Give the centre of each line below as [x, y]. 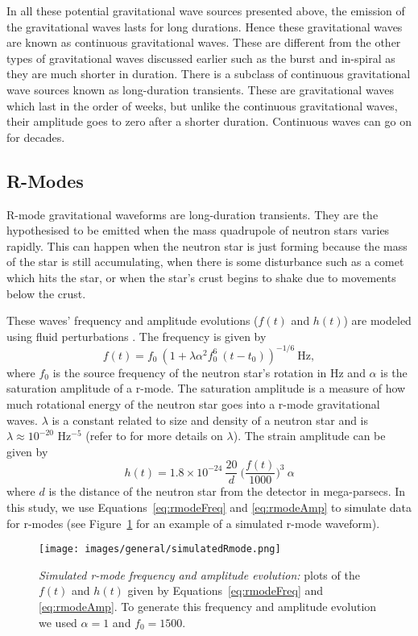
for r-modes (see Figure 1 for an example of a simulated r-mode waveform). [193, 523]
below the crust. [46, 293]
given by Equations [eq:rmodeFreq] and [226, 590]
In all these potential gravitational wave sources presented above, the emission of [206, 10]
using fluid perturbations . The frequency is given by [137, 336]
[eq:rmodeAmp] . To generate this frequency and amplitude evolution [208, 607]
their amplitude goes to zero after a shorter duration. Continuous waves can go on [209, 121]
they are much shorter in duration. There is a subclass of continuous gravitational [209, 74]
